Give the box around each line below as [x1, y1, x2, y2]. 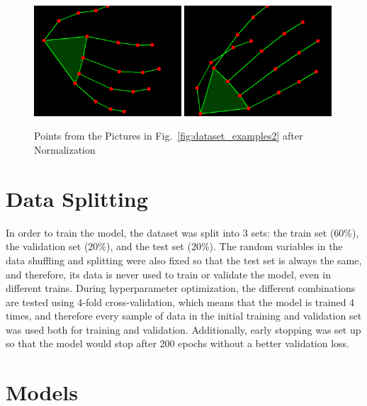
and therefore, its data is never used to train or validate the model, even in [6, 266, 331, 281]
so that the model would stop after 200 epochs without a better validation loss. [6, 336, 350, 351]
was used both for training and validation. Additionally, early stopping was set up [6, 322, 361, 337]
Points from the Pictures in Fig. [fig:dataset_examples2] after [34, 128, 303, 143]
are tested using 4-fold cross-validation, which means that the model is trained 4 [6, 294, 355, 309]
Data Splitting [6, 184, 148, 213]
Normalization [34, 142, 96, 157]
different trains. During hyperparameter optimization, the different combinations [6, 281, 356, 295]
